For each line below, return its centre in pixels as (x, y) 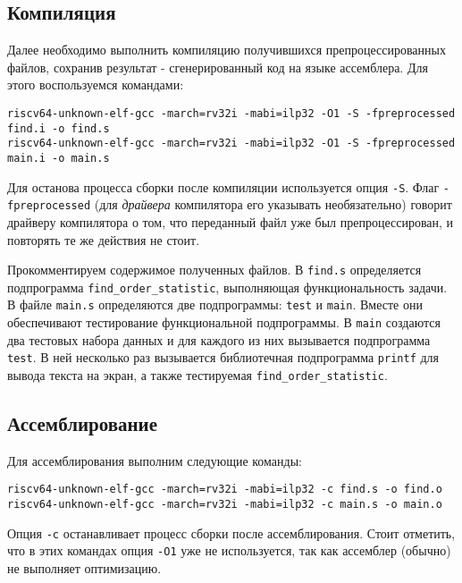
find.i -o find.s (59, 128)
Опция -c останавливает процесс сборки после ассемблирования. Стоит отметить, (231, 532)
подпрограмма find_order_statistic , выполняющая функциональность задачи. (227, 287)
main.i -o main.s (59, 158)
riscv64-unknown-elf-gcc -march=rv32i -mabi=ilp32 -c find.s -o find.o (225, 490)
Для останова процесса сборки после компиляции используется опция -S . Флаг (223, 186)
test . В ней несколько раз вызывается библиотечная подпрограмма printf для (223, 357)
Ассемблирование (83, 423)
